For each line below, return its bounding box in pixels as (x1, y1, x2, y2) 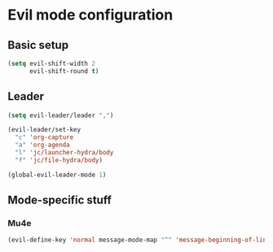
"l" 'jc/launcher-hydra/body (15, 149, 114, 157)
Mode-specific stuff (7, 193, 112, 207)
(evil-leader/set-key (7, 126, 81, 134)
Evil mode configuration (7, 6, 174, 24)
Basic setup (7, 38, 69, 52)
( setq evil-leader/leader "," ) (7, 111, 114, 119)
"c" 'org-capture (15, 133, 74, 141)
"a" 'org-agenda (15, 141, 70, 150)
